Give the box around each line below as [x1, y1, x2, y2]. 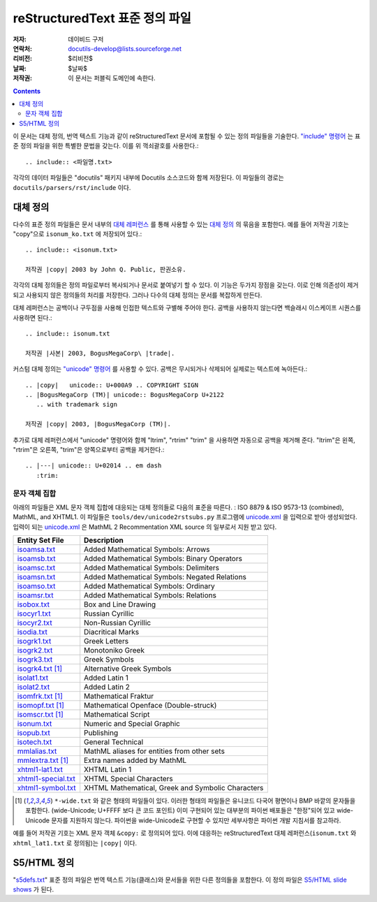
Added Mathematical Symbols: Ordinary [84, 581, 216, 591]
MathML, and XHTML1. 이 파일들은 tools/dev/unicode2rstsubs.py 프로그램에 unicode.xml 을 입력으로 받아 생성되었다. [13, 513, 357, 521]
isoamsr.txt [17, 590, 54, 600]
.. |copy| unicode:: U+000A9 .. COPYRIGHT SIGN [25, 381, 199, 389]
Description [84, 535, 124, 545]
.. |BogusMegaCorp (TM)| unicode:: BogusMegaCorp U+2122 [25, 391, 225, 398]
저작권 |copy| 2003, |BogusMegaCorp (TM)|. [25, 420, 171, 428]
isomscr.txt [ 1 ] [17, 710, 64, 720]
